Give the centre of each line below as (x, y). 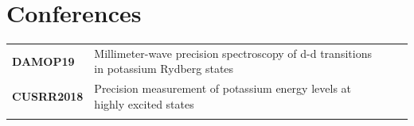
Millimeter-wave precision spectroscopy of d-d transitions (233, 53)
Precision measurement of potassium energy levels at (223, 88)
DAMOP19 (43, 61)
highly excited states (144, 103)
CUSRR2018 (48, 96)
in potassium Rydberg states (164, 69)
